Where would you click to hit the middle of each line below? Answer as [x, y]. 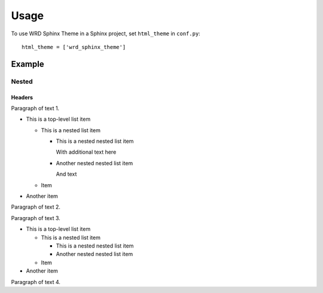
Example [28, 64]
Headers [22, 97]
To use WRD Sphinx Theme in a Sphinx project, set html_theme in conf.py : [106, 33]
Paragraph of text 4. [36, 282]
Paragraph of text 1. [35, 108]
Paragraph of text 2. [36, 207]
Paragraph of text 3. [36, 218]
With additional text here [86, 152]
